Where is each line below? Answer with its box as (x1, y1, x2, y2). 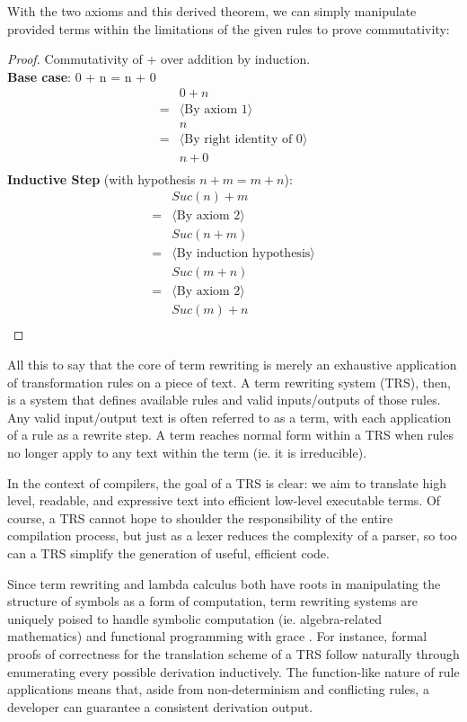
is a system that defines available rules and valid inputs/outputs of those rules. (7, 390, 441, 409)
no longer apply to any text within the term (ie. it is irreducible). (7, 442, 367, 461)
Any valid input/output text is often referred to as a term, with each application (7, 407, 452, 426)
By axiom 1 (184, 103, 248, 117)
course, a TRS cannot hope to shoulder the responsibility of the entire (7, 508, 393, 527)
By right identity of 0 (184, 133, 303, 147)
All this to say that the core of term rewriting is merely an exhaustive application (7, 355, 457, 373)
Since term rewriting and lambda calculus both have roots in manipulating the (7, 574, 441, 593)
